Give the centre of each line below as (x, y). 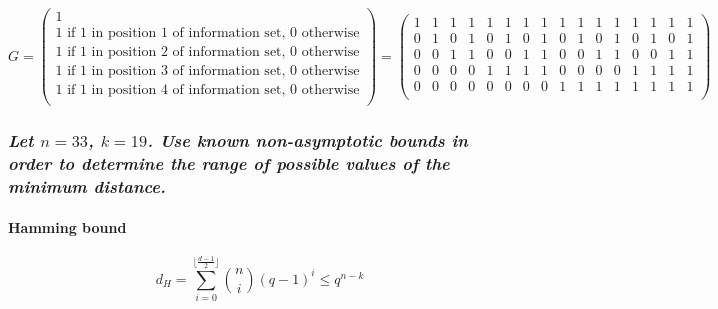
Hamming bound (67, 226)
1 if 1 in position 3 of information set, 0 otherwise (207, 71)
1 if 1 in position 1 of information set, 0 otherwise (207, 33)
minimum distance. (87, 186)
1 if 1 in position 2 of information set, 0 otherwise (207, 52)
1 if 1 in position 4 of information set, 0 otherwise (207, 90)
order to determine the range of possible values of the (229, 163)
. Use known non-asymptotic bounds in (307, 140)
